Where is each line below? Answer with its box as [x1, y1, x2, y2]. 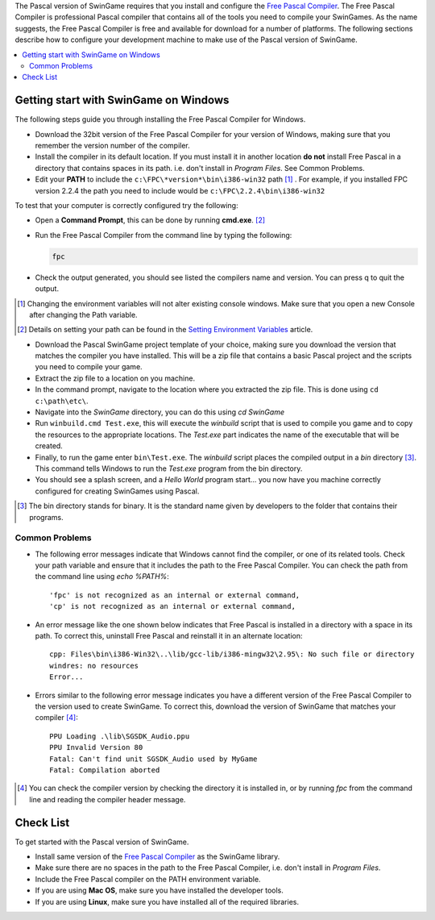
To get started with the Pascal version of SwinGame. [14, 837, 189, 847]
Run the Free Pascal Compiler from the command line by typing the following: [35, 230, 292, 239]
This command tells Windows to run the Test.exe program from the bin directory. [35, 464, 303, 473]
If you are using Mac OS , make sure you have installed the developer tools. [35, 885, 284, 895]
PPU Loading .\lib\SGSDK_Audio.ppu [49, 731, 190, 741]
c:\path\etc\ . [35, 396, 89, 406]
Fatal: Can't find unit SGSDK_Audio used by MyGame [49, 754, 258, 764]
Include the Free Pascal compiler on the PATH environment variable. [35, 874, 261, 884]
